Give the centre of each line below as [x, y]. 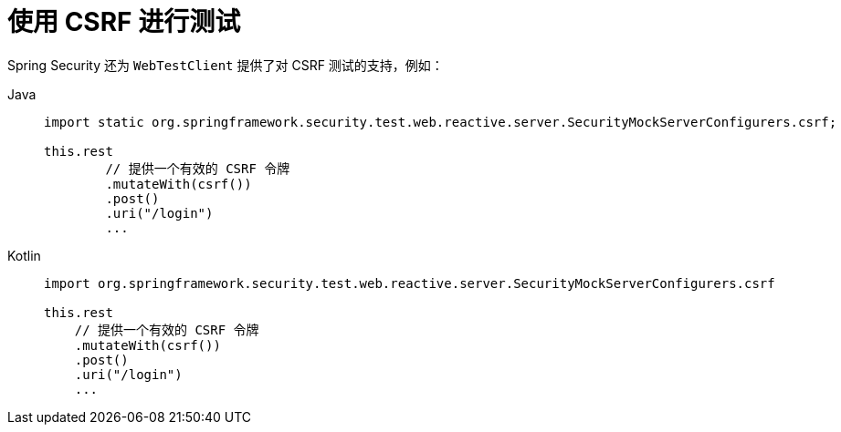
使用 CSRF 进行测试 [124, 22]
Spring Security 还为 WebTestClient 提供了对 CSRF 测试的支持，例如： [226, 65]
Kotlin [24, 255]
